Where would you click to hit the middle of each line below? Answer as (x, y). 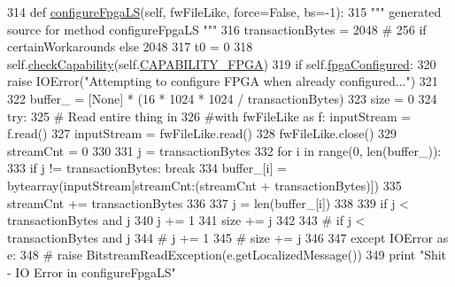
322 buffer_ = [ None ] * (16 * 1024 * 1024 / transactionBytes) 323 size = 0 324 (222, 98)
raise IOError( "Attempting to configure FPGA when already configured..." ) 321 (223, 81)
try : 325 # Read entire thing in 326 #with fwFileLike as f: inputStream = (209, 116)
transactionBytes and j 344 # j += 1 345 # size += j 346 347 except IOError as (228, 237)
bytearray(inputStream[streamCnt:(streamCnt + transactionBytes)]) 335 (204, 185)
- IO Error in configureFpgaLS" (92, 271)
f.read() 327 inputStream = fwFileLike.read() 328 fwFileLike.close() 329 (202, 133)
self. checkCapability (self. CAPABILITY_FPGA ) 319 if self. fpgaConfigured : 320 (222, 63)
